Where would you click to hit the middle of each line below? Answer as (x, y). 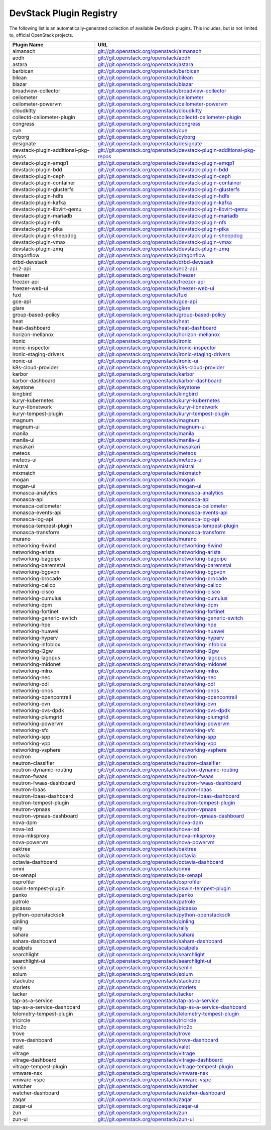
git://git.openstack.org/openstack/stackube (149, 981)
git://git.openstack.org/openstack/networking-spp (157, 737)
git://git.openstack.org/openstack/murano (147, 539)
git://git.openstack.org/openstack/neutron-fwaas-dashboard (169, 783)
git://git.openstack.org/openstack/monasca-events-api (163, 512)
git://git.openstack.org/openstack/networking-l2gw (158, 651)
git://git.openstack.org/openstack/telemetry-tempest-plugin (168, 1014)
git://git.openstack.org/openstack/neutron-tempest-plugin (166, 803)
